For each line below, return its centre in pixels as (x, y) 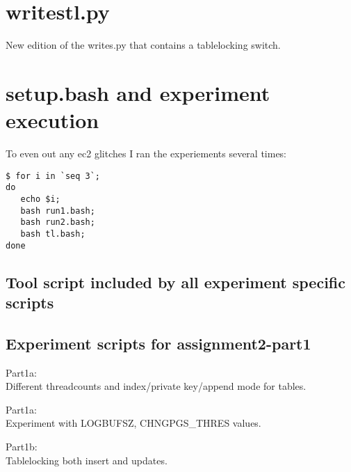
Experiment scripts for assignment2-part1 (158, 343)
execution (52, 120)
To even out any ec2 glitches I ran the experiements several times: (146, 154)
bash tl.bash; (53, 234)
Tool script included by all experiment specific (176, 282)
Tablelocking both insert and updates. (87, 460)
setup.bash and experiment (138, 92)
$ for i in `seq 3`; (53, 176)
